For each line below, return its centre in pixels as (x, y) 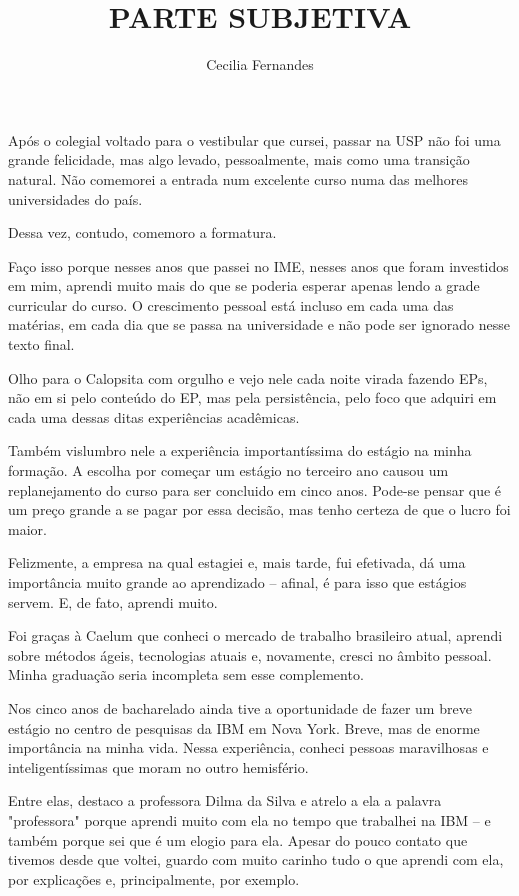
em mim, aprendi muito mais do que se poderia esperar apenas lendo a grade (244, 285)
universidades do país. (75, 198)
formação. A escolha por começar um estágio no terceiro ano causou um (228, 470)
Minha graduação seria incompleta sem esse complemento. (186, 674)
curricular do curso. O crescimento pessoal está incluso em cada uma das (231, 304)
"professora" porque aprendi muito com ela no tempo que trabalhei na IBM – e (249, 819)
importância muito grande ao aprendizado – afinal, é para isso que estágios (237, 582)
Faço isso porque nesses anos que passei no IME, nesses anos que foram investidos (258, 265)
